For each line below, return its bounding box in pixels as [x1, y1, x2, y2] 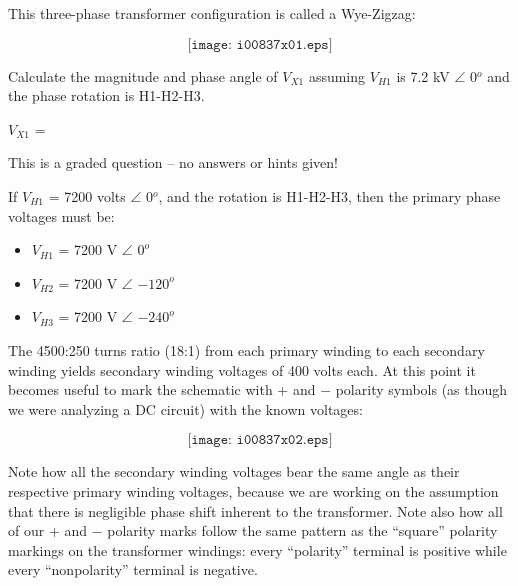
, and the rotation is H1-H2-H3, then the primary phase [158, 185, 501, 206]
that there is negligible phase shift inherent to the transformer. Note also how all [8, 500, 503, 521]
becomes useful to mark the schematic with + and [8, 379, 316, 400]
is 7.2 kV [396, 65, 450, 86]
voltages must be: [8, 205, 115, 226]
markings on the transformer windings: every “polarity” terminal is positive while [8, 539, 507, 560]
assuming [308, 65, 366, 86]
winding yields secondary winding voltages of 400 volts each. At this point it [8, 359, 476, 380]
